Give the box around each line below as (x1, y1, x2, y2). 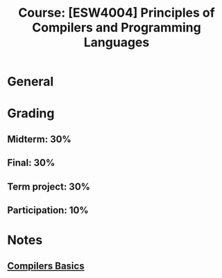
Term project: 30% (7, 180, 91, 192)
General (7, 74, 54, 90)
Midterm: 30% (7, 133, 71, 145)
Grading (7, 106, 55, 121)
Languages (83, 35, 150, 50)
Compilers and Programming (32, 20, 201, 36)
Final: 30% (7, 157, 55, 169)
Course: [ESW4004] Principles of (18, 5, 215, 21)
